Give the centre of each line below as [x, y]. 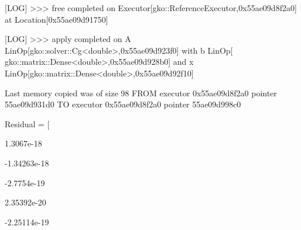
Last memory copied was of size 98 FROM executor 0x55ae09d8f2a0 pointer [141, 93]
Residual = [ [27, 123]
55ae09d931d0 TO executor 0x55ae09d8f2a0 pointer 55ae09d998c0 [123, 104]
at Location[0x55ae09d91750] [57, 19]
